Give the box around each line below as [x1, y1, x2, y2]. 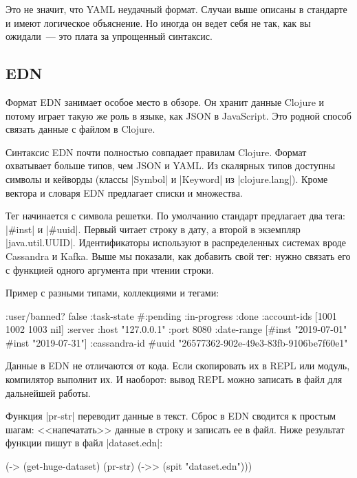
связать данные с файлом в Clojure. [6, 122, 155, 136]
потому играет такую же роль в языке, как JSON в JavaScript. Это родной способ [6, 108, 351, 122]
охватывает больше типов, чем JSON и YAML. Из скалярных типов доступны [6, 158, 336, 173]
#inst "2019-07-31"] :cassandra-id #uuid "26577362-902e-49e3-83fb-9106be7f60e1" [6, 335, 348, 349]
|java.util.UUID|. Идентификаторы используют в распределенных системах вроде [6, 235, 346, 250]
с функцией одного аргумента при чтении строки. [6, 262, 214, 276]
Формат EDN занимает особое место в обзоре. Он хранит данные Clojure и [6, 94, 325, 109]
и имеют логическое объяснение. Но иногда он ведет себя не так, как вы [6, 15, 311, 30]
